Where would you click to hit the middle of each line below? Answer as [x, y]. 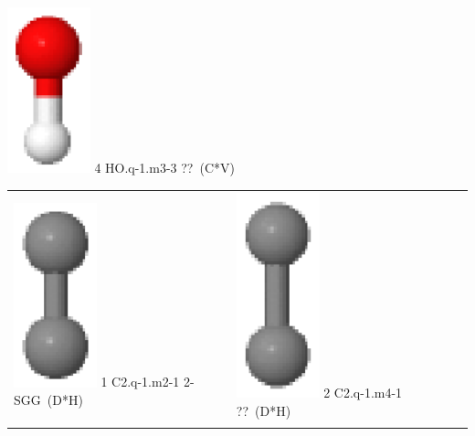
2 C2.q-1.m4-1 [363, 393]
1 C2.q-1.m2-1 [140, 382]
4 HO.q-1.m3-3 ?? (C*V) [164, 168]
